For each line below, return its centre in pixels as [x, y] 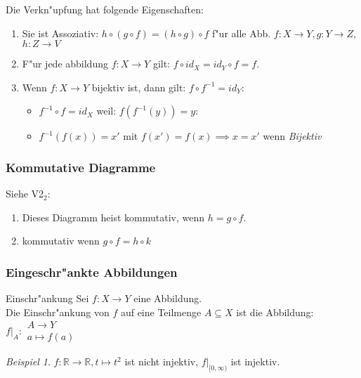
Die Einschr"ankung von [58, 312]
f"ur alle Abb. [242, 33]
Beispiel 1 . [28, 361]
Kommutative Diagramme [81, 167]
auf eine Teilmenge [161, 312]
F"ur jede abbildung [65, 64]
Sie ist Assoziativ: [60, 33]
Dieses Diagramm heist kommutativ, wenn [113, 217]
